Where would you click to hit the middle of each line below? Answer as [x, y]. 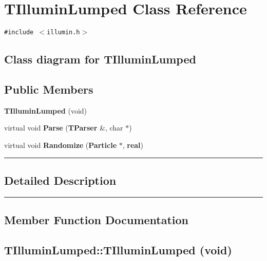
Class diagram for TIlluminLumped [100, 59]
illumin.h [63, 32]
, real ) [133, 145]
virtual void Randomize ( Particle [61, 145]
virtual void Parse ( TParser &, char [64, 128]
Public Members [49, 89]
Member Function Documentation [97, 220]
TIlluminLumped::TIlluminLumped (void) [118, 249]
